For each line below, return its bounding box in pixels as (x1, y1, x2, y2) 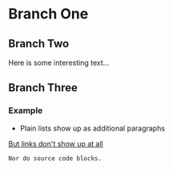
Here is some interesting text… (8, 58, 110, 67)
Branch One (8, 5, 89, 23)
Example (8, 105, 43, 116)
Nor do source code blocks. (8, 154, 103, 163)
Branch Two (8, 37, 70, 50)
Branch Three (8, 81, 78, 95)
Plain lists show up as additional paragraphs (19, 123, 166, 133)
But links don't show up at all (8, 139, 103, 148)
